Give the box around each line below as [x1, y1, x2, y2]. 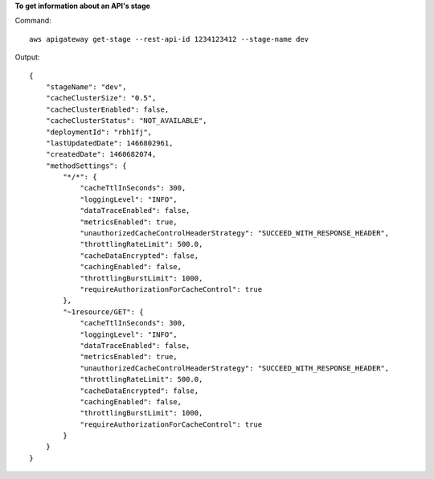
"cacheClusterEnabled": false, [45, 104, 170, 114]
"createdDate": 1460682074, [45, 149, 157, 159]
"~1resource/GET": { [63, 307, 144, 317]
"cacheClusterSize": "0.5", [45, 93, 157, 103]
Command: [14, 16, 51, 26]
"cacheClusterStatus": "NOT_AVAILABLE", [45, 117, 208, 125]
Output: [14, 52, 40, 62]
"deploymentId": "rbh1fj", [45, 127, 153, 137]
